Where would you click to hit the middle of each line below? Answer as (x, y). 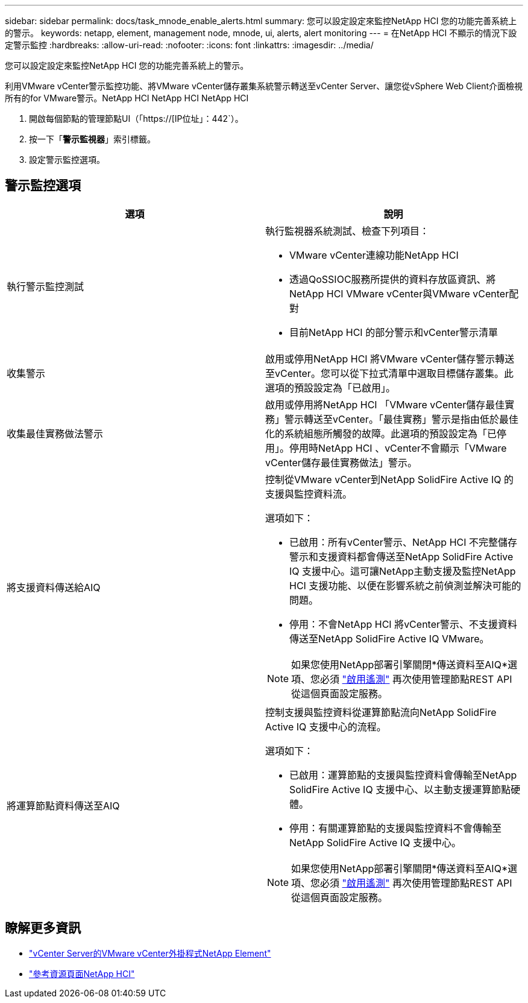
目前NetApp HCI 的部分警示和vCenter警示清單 (394, 332)
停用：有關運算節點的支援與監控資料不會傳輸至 (396, 828)
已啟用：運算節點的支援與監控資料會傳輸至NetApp (403, 775)
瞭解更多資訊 (43, 928)
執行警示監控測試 (46, 286)
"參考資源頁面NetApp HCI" (82, 973)
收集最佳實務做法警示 (55, 433)
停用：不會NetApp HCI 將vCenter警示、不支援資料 (404, 624)
